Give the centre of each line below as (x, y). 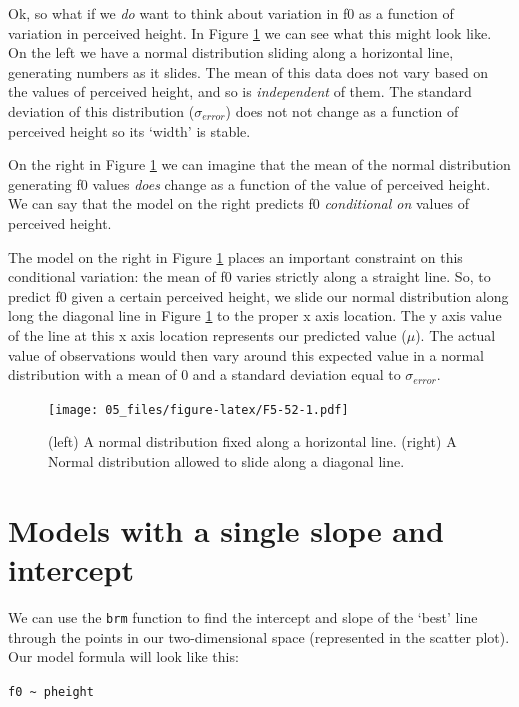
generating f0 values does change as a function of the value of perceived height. (249, 183)
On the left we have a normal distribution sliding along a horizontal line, (231, 52)
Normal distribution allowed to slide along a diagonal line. (226, 460)
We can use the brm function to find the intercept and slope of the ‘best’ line (243, 616)
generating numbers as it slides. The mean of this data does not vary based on (248, 71)
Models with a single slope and (226, 529)
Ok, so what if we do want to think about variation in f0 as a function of (231, 13)
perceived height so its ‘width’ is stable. (129, 130)
